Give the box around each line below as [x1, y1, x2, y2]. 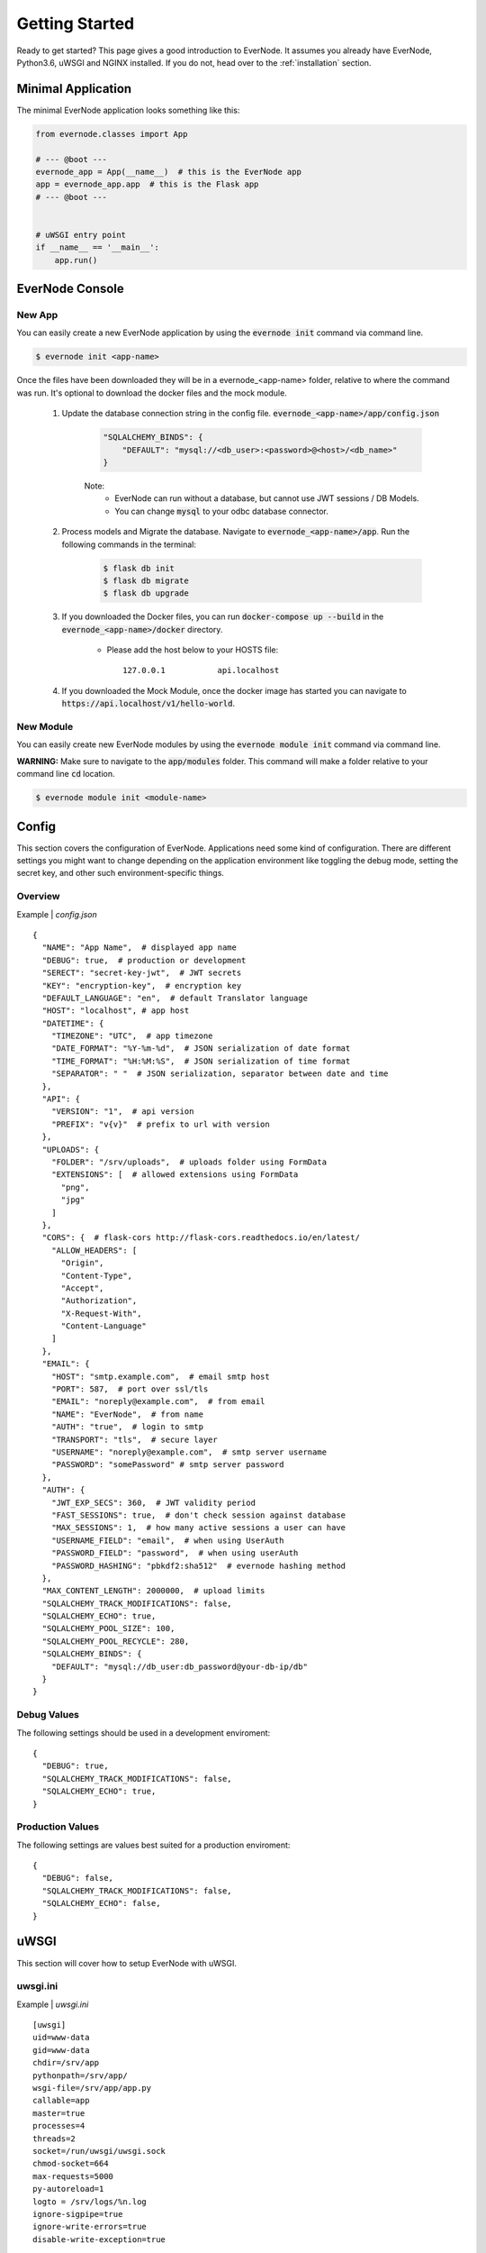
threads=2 [32, 2133, 76, 2144]
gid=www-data [32, 2045, 90, 2055]
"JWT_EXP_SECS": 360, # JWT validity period [50, 1497, 256, 1508]
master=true [32, 2108, 85, 2118]
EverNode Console [16, 281, 125, 296]
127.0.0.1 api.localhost [122, 665, 280, 676]
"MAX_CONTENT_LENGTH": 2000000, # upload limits [41, 1586, 265, 1596]
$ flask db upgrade [103, 588, 189, 598]
